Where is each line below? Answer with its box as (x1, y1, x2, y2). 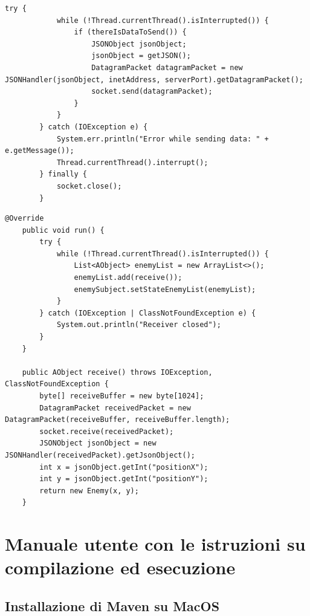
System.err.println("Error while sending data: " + (56, 134, 269, 143)
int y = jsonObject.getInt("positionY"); (39, 475, 208, 484)
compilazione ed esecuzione (5, 555, 236, 580)
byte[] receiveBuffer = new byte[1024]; (39, 392, 204, 400)
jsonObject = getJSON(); (91, 51, 191, 60)
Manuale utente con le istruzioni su (5, 531, 306, 556)
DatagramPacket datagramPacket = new (91, 63, 243, 72)
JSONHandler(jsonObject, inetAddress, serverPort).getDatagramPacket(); (5, 75, 303, 84)
